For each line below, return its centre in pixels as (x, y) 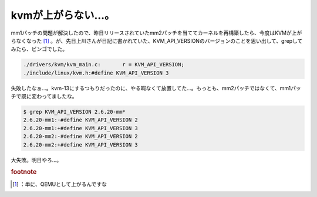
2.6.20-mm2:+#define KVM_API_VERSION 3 (80, 145)
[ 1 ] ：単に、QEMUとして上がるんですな (60, 184)
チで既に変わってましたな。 (44, 96)
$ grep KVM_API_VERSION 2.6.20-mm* (74, 112)
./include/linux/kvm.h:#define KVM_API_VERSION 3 (96, 73)
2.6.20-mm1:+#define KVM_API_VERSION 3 (80, 128)
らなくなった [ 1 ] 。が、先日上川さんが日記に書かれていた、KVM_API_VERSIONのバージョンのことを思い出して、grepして (157, 40)
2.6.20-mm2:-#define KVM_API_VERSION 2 (80, 137)
